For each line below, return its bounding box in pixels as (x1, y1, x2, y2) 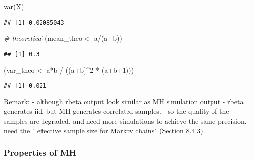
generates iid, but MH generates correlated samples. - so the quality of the (4, 106, 229, 116)
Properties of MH (4, 146, 77, 159)
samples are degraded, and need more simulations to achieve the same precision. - (4, 115, 251, 126)
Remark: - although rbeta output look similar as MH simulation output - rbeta (4, 96, 244, 106)
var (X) (4, 1, 24, 11)
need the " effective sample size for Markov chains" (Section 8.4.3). (4, 125, 205, 135)
